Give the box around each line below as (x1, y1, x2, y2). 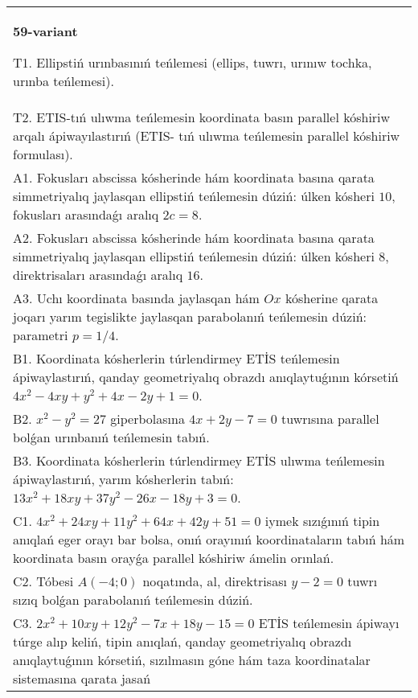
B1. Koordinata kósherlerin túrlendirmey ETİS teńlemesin (13, 349, 340, 367)
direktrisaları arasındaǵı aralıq (13, 265, 183, 284)
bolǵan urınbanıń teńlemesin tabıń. (13, 428, 210, 446)
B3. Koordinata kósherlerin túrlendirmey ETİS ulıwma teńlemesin (13, 451, 385, 470)
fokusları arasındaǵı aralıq (13, 205, 159, 224)
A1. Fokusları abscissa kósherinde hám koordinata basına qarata (13, 168, 375, 187)
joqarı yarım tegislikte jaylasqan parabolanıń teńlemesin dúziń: (13, 307, 367, 326)
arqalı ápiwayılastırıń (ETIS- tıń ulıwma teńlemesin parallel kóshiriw (13, 126, 400, 145)
